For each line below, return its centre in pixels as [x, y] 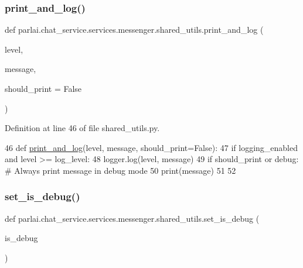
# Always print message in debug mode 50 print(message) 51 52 [120, 170]
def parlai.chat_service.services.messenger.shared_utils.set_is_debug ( [132, 218]
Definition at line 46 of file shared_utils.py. [82, 128]
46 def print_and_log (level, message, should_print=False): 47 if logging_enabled [151, 147]
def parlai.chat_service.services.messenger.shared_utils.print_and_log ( [134, 30]
